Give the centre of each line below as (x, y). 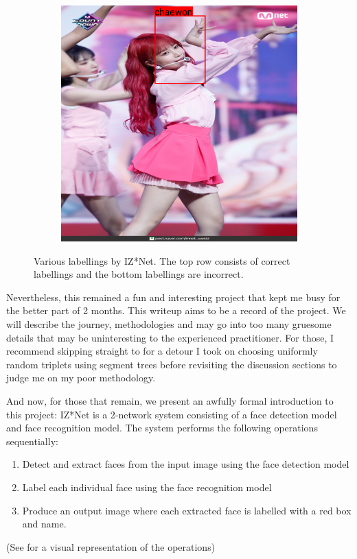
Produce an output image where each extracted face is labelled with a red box (187, 510)
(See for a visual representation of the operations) (111, 546)
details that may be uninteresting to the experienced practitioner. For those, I (170, 337)
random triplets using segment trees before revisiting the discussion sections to (172, 364)
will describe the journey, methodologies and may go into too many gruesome (169, 323)
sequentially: (32, 441)
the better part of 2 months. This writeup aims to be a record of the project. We (176, 310)
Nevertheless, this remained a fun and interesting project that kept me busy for (173, 297)
